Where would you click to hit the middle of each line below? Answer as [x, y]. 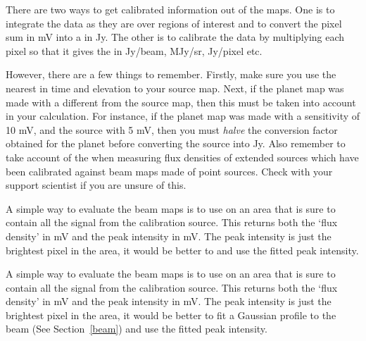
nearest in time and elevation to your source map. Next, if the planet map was [175, 88]
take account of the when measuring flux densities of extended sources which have [182, 157]
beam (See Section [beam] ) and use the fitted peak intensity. [137, 329]
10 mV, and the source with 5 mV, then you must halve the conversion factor [172, 129]
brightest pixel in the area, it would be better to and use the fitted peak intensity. [182, 250]
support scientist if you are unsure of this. [96, 185]
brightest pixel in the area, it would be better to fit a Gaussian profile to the [171, 315]
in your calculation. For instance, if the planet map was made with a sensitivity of [183, 116]
